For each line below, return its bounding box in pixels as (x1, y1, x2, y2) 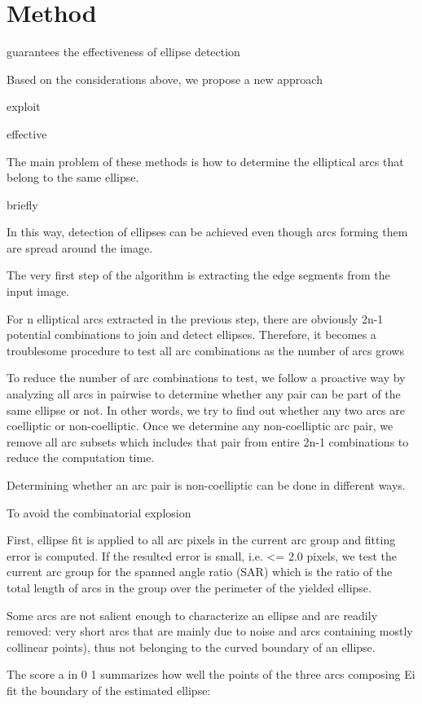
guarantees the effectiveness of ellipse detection (7, 43, 240, 60)
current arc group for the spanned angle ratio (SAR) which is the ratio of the (7, 563, 393, 580)
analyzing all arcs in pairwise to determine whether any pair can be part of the (7, 385, 401, 403)
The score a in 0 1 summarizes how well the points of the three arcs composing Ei (7, 666, 415, 683)
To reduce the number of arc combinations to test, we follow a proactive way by (7, 369, 406, 386)
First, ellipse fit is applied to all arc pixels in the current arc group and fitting (7, 531, 396, 548)
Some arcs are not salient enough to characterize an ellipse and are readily (7, 606, 378, 623)
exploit (7, 98, 41, 115)
